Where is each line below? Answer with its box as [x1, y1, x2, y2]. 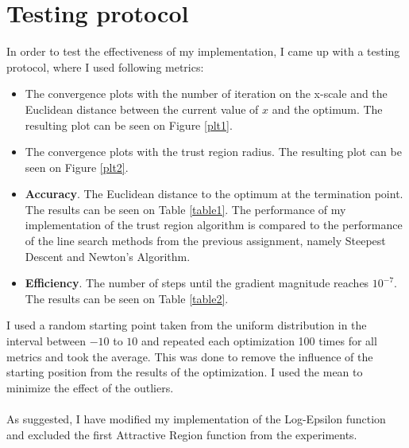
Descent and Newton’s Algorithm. [25, 247, 191, 264]
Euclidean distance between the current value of [25, 100, 259, 117]
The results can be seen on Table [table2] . [25, 290, 229, 306]
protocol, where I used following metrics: [6, 58, 204, 75]
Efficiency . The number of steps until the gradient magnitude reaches [25, 275, 369, 291]
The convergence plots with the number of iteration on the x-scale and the [25, 85, 388, 102]
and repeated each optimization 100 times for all [141, 333, 377, 349]
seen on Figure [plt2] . [25, 158, 129, 175]
